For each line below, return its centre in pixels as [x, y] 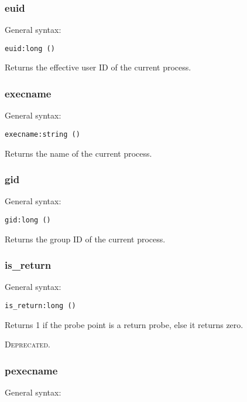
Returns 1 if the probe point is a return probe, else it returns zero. [124, 324]
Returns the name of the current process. [78, 153]
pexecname [31, 370]
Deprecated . [28, 344]
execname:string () [42, 134]
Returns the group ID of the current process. [85, 239]
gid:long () [28, 220]
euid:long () [30, 48]
